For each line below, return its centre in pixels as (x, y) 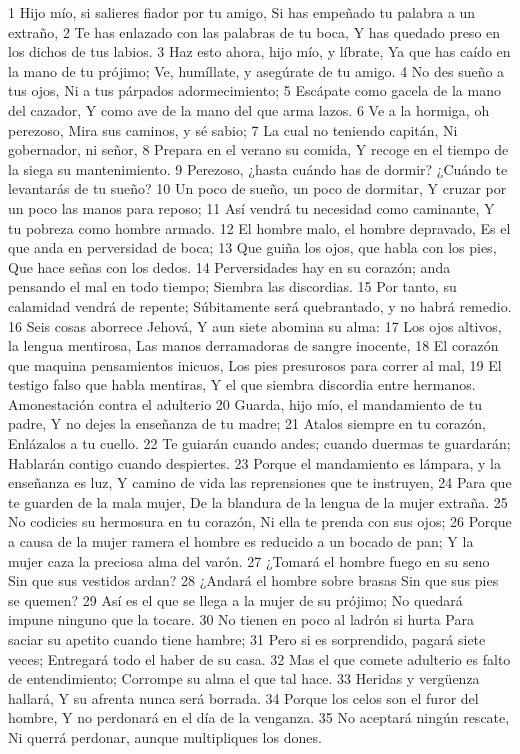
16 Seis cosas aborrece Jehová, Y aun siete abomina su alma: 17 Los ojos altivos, (255, 325)
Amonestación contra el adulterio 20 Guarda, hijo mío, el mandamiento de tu (245, 403)
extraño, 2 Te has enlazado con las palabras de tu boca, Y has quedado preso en (254, 31)
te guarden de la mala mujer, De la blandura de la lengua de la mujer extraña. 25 (258, 501)
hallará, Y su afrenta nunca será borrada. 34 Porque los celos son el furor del (243, 697)
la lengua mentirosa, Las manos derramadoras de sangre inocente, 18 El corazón (253, 345)
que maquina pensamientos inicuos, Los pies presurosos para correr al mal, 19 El (255, 364)
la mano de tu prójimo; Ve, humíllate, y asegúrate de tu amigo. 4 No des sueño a (256, 70)
